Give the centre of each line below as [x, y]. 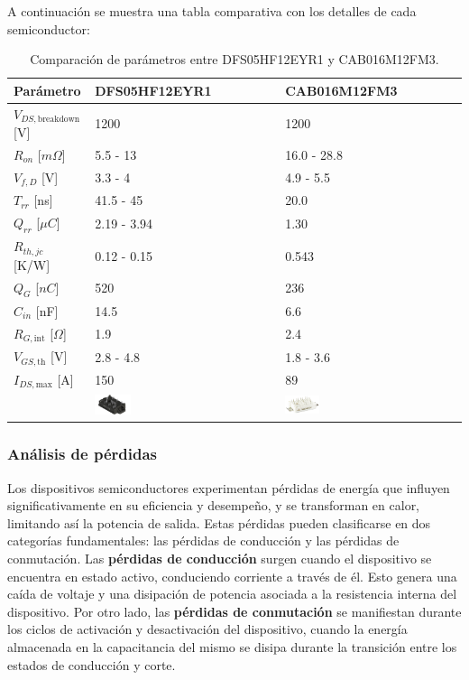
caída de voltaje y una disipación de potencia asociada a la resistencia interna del [232, 594]
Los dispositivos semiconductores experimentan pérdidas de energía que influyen [229, 487]
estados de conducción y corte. [92, 664]
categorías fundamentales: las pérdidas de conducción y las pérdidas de [203, 540]
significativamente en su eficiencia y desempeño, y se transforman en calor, [214, 505]
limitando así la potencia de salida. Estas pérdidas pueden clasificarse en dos [219, 522]
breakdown [59, 120]
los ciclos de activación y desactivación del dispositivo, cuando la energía [207, 629]
